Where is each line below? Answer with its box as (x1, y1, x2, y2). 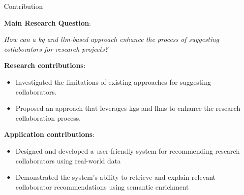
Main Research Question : (4, 17, 91, 28)
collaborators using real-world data (15, 155, 121, 165)
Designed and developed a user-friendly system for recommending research (15, 145, 240, 156)
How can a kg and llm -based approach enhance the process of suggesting (4, 34, 219, 44)
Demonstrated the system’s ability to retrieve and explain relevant (15, 172, 216, 182)
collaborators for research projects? (4, 43, 108, 54)
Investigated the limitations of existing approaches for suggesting (15, 76, 212, 87)
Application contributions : (4, 129, 94, 139)
